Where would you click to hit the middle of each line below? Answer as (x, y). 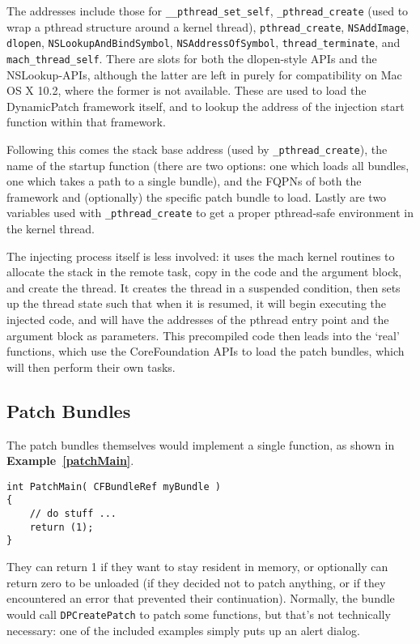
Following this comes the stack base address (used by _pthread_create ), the (197, 149)
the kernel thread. (51, 229)
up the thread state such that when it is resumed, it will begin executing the (196, 303)
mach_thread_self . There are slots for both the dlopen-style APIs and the (192, 58)
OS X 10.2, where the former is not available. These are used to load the (187, 90)
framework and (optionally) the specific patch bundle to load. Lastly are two (197, 196)
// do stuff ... (73, 514)
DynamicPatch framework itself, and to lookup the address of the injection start (206, 106)
